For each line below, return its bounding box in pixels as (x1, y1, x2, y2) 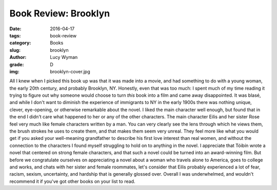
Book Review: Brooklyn (9, 8, 110, 19)
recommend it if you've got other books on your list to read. (9, 178, 135, 184)
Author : (9, 54, 27, 60)
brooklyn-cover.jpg (50, 68, 90, 74)
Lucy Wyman (50, 54, 78, 60)
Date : (9, 26, 22, 32)
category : (9, 40, 31, 46)
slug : (9, 47, 21, 53)
